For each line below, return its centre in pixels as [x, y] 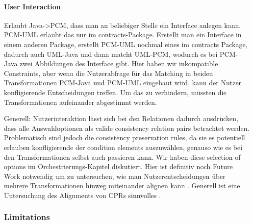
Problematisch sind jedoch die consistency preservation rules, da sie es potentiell [125, 137]
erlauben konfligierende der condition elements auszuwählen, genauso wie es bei [123, 147]
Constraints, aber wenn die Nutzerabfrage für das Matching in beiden [109, 73]
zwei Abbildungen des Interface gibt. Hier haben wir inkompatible [119, 63]
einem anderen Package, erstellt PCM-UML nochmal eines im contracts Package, [126, 44]
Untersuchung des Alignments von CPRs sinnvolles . [83, 195]
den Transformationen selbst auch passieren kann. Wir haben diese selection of [122, 157]
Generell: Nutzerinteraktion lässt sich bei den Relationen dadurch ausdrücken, [121, 118]
